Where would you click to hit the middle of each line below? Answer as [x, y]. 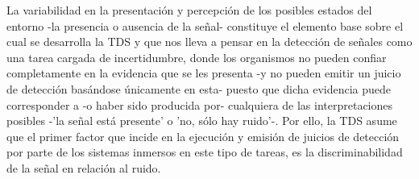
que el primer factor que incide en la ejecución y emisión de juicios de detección [203, 136]
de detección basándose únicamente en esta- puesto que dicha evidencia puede [199, 88]
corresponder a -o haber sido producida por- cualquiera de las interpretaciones [200, 104]
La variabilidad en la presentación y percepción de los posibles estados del [189, 10]
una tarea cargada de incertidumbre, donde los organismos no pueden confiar [197, 57]
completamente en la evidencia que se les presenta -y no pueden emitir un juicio [204, 73]
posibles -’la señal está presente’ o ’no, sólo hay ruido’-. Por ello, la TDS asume [202, 121]
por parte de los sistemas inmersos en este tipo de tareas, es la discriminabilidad [205, 152]
